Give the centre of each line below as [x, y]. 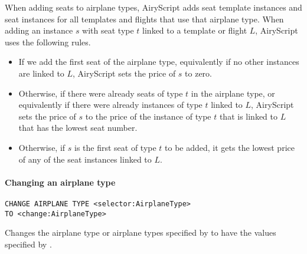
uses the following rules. [48, 42]
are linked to [41, 73]
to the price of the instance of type [148, 116]
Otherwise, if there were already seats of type [101, 93]
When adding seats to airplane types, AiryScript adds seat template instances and [153, 7]
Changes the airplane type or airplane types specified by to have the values [141, 232]
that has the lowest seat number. [78, 128]
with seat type [108, 30]
